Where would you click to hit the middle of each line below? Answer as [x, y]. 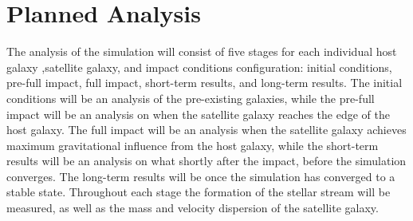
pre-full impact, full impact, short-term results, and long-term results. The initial [205, 83]
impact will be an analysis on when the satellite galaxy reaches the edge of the [198, 114]
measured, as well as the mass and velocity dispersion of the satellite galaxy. [193, 208]
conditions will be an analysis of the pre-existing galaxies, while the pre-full [191, 98]
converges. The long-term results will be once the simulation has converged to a [201, 176]
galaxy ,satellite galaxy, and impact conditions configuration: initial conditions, [199, 67]
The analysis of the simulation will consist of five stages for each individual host [202, 51]
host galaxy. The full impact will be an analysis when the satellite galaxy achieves [206, 130]
